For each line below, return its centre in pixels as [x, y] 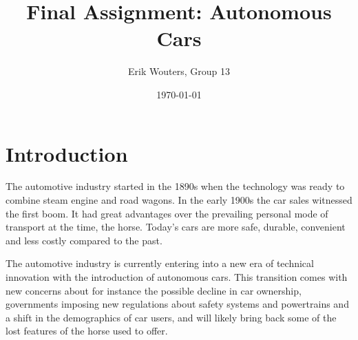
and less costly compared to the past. [84, 240]
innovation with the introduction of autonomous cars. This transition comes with [177, 277]
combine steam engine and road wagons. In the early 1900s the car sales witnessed [179, 200]
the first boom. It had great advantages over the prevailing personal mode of [167, 213]
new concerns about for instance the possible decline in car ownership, [154, 290]
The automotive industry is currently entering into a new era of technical [160, 263]
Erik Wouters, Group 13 [179, 71]
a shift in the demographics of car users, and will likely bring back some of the [171, 317]
